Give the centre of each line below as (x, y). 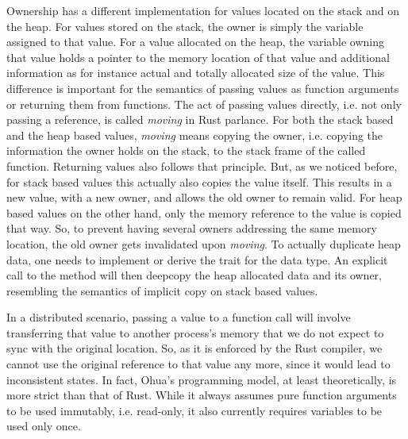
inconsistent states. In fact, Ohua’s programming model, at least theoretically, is (202, 379)
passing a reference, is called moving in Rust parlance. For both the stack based (200, 119)
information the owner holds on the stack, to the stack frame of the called (186, 150)
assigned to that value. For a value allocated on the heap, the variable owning (196, 42)
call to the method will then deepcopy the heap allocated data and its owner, (194, 275)
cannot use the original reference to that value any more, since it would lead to (198, 364)
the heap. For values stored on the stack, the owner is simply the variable (185, 26)
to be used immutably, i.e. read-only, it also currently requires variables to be (194, 410)
